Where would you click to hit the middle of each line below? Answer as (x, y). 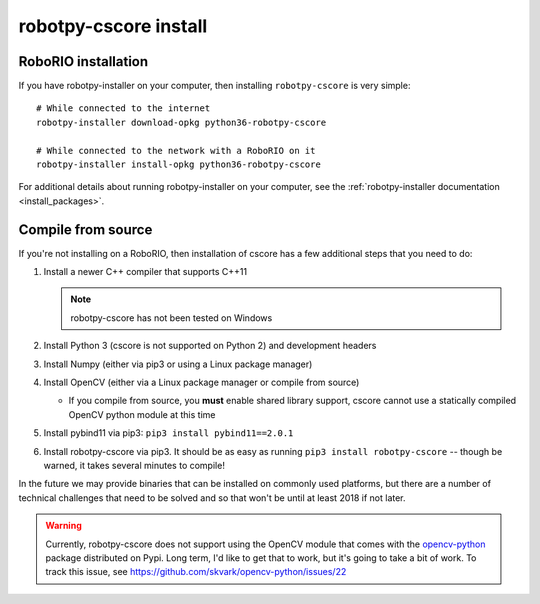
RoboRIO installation (83, 61)
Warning (63, 526)
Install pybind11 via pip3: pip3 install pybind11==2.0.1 (168, 433)
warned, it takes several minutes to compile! (134, 465)
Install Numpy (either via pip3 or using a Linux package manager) (178, 364)
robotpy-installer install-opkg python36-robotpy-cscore (179, 164)
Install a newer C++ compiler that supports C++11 (145, 272)
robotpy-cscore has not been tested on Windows (171, 317)
